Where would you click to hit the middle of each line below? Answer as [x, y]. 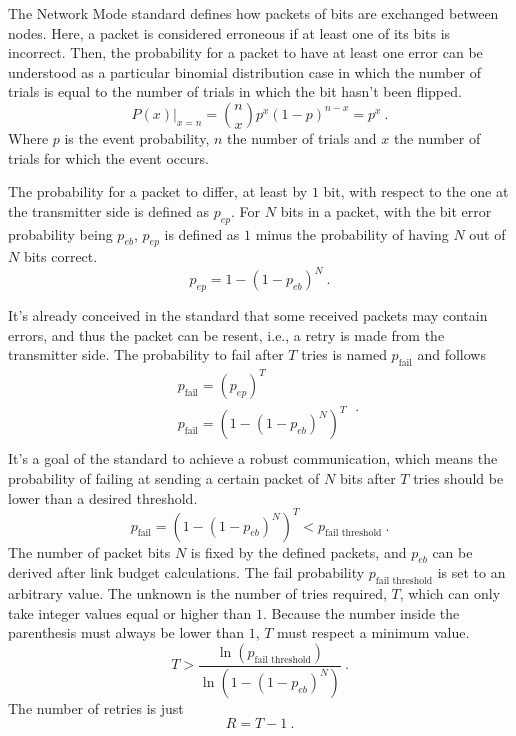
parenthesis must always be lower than [126, 632]
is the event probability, [137, 137]
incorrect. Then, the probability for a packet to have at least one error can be [245, 52]
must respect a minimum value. [373, 632]
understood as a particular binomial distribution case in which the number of [245, 71]
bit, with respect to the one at [416, 191]
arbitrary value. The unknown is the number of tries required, [197, 593]
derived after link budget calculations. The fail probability [186, 572]
